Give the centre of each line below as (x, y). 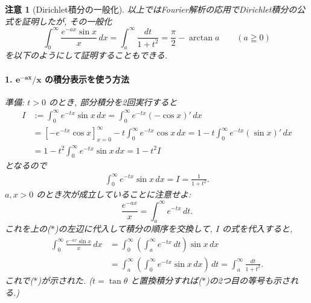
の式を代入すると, (258, 229)
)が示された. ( (65, 280)
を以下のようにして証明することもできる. (86, 55)
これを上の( (28, 229)
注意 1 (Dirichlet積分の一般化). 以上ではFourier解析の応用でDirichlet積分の (151, 9)
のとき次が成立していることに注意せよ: (114, 194)
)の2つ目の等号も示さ (248, 280)
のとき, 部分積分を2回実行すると (113, 102)
